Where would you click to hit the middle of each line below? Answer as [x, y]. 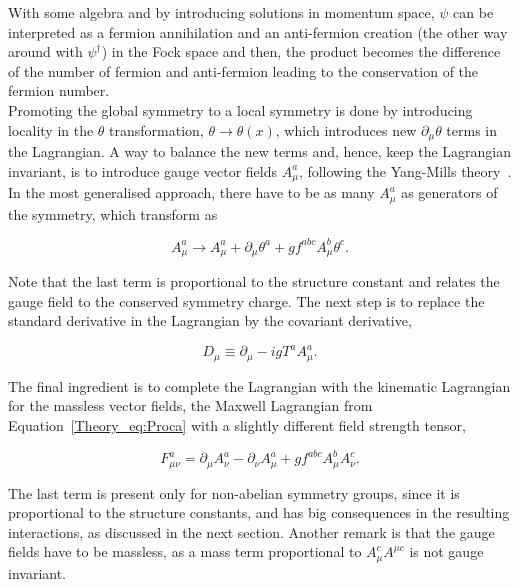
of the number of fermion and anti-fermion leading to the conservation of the [243, 70]
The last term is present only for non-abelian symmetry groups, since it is [234, 492]
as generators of [449, 192]
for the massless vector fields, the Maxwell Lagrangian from [190, 405]
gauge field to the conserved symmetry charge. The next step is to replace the [246, 300]
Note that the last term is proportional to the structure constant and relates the [254, 281]
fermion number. [59, 90]
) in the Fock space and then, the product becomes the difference [301, 51]
